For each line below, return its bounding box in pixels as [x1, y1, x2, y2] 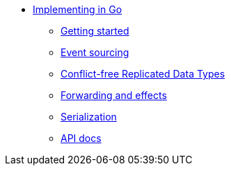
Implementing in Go [33, 3, 122, 15]
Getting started [61, 25, 129, 37]
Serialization [61, 111, 117, 123]
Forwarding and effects [61, 89, 167, 101]
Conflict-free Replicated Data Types [61, 68, 225, 80]
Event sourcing [61, 46, 129, 58]
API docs [61, 132, 102, 144]
